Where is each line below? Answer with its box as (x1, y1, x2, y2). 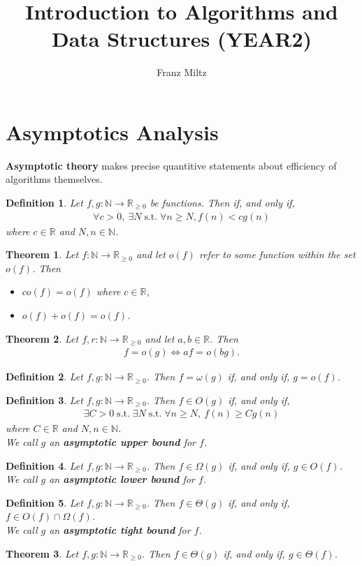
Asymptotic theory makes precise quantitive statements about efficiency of (6, 158, 337, 172)
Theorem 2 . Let (6, 331, 79, 345)
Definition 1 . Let (6, 195, 83, 210)
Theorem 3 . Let (6, 546, 79, 560)
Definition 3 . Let (6, 392, 83, 407)
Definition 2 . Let (6, 369, 83, 384)
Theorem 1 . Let (6, 247, 79, 262)
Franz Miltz (157, 65, 207, 80)
